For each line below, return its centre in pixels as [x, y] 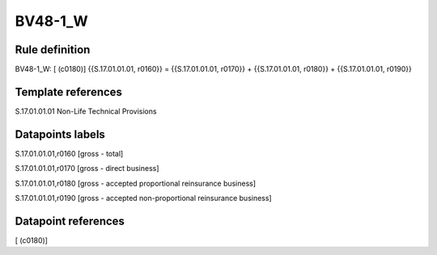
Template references [69, 92]
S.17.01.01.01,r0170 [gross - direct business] [87, 169]
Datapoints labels [60, 134]
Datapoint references [70, 221]
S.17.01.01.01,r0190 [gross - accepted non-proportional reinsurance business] [143, 199]
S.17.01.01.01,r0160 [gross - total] [69, 153]
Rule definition [53, 50]
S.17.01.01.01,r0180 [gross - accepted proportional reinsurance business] [136, 183]
